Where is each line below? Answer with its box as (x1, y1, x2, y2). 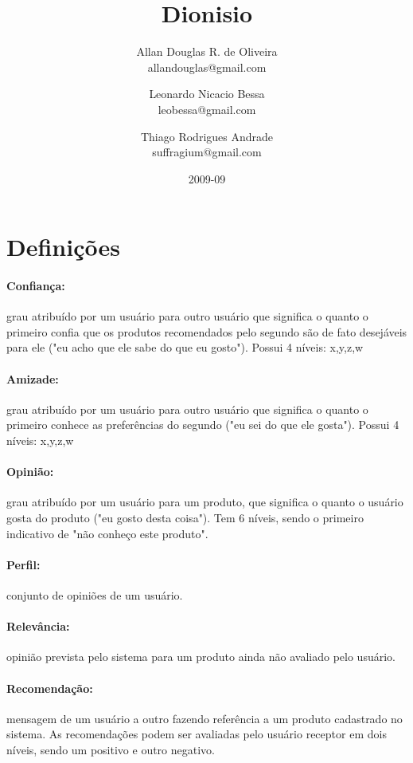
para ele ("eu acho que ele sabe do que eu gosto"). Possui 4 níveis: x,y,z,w (6, 339, 364, 356)
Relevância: (6, 618, 70, 635)
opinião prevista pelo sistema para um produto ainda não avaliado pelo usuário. (6, 648, 395, 665)
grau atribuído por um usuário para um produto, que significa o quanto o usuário (6, 494, 403, 510)
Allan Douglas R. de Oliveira (136, 43, 278, 60)
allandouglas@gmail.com (147, 58, 267, 75)
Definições (6, 230, 120, 263)
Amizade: (6, 370, 59, 387)
